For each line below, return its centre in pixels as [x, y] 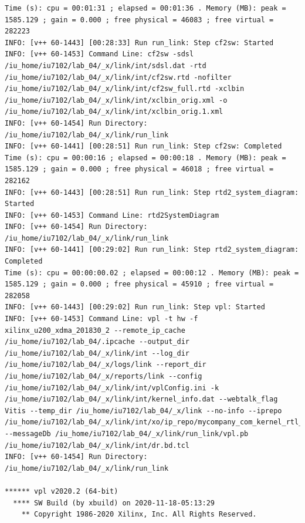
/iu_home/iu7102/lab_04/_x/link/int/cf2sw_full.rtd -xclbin [125, 89]
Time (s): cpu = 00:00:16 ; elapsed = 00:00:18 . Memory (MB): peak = [145, 158]
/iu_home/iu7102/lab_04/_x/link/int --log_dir [97, 353]
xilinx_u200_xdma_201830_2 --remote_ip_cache [95, 330]
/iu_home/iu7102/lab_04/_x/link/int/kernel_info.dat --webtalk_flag [141, 399]
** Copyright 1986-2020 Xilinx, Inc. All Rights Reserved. [139, 514]
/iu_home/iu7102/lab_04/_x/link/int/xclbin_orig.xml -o [116, 100]
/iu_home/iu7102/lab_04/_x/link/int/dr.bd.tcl [97, 445]
